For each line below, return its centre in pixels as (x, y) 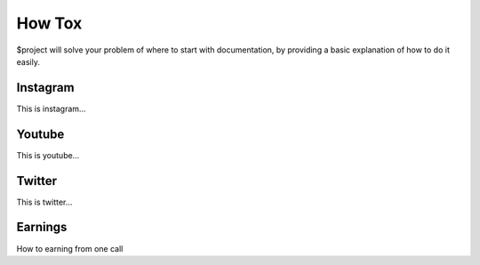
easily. (28, 61)
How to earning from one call (70, 248)
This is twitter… (44, 202)
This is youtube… (48, 155)
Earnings (42, 227)
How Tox (49, 23)
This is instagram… (51, 108)
